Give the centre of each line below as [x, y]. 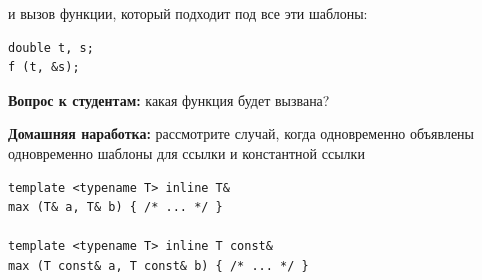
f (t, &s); [44, 67]
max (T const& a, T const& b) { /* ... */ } [158, 265]
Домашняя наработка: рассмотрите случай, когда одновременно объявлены [241, 133]
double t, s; [51, 47]
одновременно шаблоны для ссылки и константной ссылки [186, 152]
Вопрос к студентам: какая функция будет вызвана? [169, 99]
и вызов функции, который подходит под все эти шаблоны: [188, 13]
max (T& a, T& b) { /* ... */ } [115, 207]
